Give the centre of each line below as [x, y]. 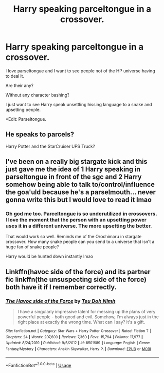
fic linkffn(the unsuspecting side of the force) [76, 279]
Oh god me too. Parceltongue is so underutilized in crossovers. [81, 214]
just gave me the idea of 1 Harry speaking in [73, 169]
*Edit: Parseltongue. [26, 119]
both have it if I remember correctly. [61, 287]
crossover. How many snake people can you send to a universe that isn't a [80, 242]
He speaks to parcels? [40, 135]
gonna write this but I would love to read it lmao [79, 200]
